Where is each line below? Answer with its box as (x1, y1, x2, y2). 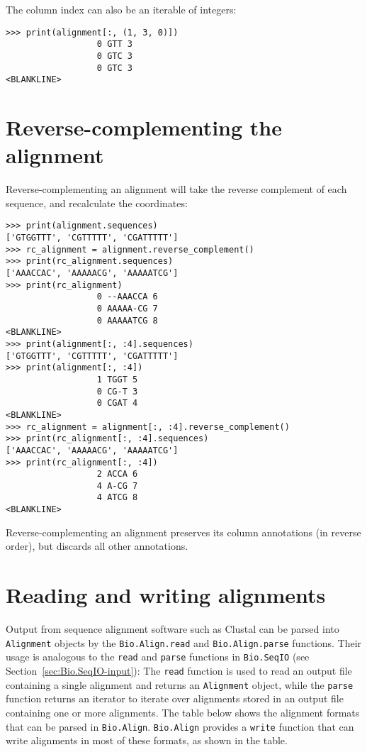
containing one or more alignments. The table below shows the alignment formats (6, 704, 360, 719)
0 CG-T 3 (96, 386, 138, 397)
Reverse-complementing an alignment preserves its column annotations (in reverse (6, 524, 361, 539)
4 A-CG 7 (96, 480, 138, 491)
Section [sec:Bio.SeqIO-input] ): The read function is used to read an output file (6, 663, 352, 678)
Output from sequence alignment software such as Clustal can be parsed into (6, 621, 339, 636)
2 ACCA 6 (96, 469, 138, 480)
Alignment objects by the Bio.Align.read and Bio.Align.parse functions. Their (6, 635, 362, 650)
